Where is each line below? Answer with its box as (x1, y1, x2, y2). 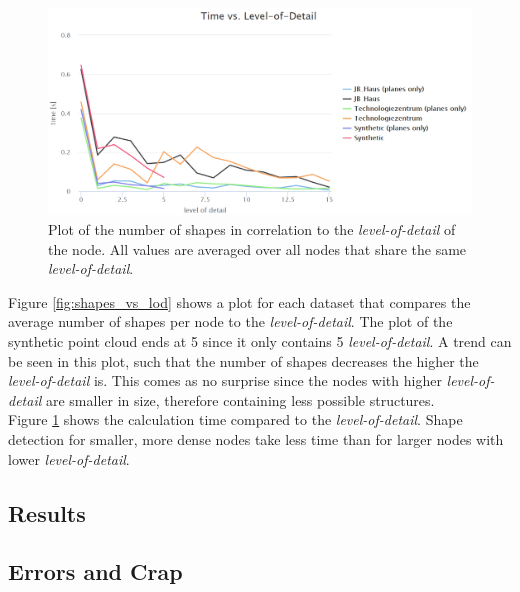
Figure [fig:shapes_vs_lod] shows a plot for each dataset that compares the (8, 291, 471, 312)
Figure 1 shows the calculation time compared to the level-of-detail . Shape (8, 409, 463, 430)
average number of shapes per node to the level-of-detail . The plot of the (8, 311, 453, 332)
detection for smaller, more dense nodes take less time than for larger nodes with (8, 428, 504, 449)
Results (8, 497, 86, 528)
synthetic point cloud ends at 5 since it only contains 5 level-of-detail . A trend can (8, 331, 512, 351)
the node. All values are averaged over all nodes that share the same (48, 238, 467, 259)
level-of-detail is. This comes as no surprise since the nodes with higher (8, 370, 442, 391)
